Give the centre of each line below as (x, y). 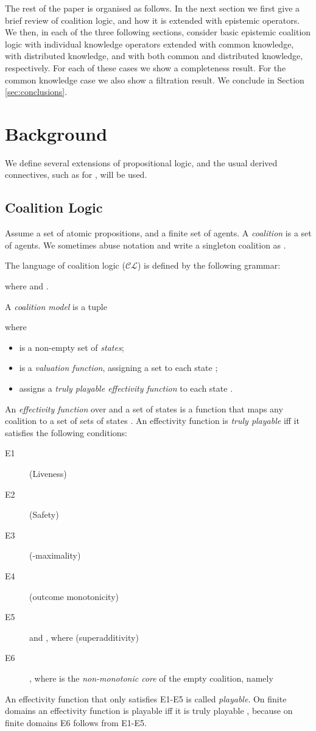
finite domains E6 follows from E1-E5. (76, 722)
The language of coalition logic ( (65, 265)
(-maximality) (55, 555)
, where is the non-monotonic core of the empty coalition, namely (151, 678)
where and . (27, 286)
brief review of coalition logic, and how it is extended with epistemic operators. (153, 20)
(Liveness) (48, 473)
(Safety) (44, 514)
